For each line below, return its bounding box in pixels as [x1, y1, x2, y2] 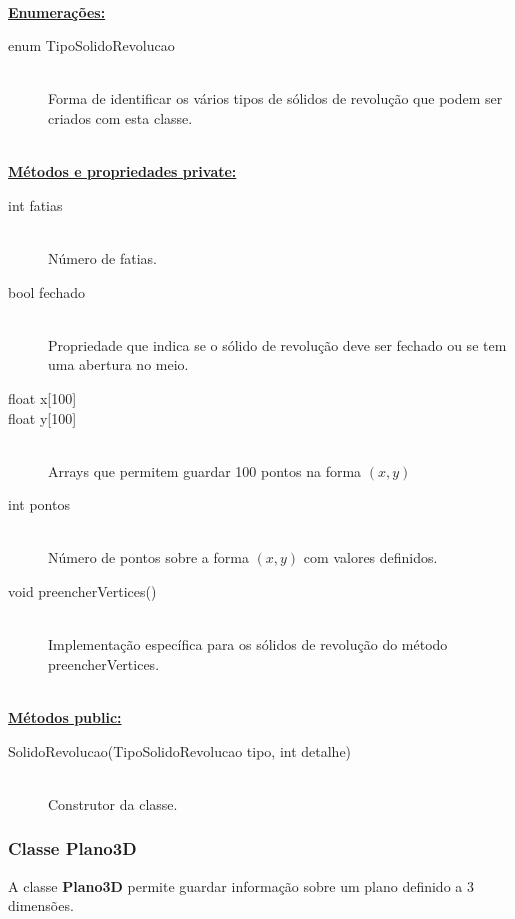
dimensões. [8, 895, 74, 916]
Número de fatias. [48, 247, 158, 268]
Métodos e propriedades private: [8, 161, 237, 182]
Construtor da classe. [48, 793, 178, 814]
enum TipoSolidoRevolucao [8, 35, 175, 56]
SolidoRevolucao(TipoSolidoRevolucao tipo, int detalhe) [8, 740, 352, 761]
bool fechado [8, 281, 86, 302]
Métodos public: [8, 707, 122, 728]
